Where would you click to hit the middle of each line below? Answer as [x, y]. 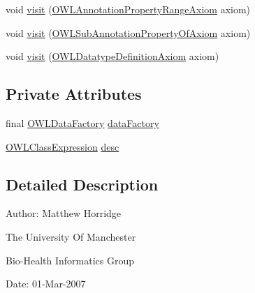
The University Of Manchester [71, 236]
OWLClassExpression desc [63, 146]
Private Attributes [74, 94]
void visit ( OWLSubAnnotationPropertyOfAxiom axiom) [128, 32]
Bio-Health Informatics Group [70, 260]
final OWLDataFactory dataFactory [82, 122]
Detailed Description [82, 184]
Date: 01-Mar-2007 [46, 284]
